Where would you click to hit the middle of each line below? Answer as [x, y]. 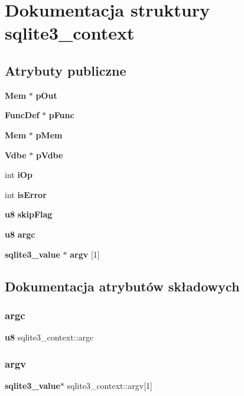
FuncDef [22, 115]
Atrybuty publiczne [66, 70]
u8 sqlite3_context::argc [49, 337]
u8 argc [20, 234]
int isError [26, 194]
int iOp [19, 175]
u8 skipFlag [29, 214]
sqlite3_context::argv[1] [110, 385]
